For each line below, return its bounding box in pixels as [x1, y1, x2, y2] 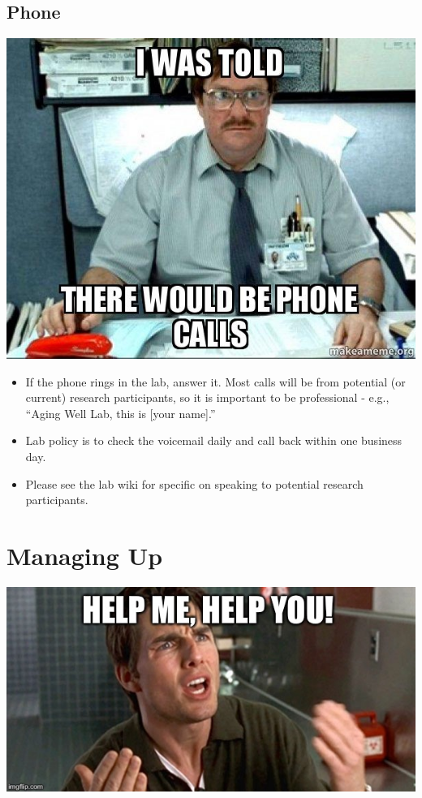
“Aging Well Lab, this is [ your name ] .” [25, 404, 216, 421]
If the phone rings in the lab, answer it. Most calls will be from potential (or [25, 373, 406, 390]
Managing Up [6, 538, 163, 572]
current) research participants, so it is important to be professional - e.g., [25, 389, 390, 406]
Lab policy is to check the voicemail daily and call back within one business [25, 432, 403, 449]
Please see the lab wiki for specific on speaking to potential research [25, 475, 364, 492]
